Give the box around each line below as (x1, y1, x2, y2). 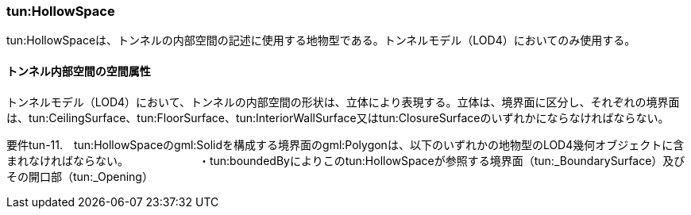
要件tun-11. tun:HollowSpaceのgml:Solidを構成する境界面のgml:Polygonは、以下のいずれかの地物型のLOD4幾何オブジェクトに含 (6, 137, 685, 152)
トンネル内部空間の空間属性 (6, 63, 151, 78)
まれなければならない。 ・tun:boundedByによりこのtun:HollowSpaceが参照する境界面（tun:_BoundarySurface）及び (6, 153, 685, 167)
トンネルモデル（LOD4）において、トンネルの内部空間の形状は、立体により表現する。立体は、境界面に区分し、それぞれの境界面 (6, 94, 680, 109)
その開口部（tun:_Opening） (6, 169, 153, 183)
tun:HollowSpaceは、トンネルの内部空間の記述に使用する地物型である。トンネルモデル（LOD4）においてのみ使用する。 (6, 33, 636, 48)
